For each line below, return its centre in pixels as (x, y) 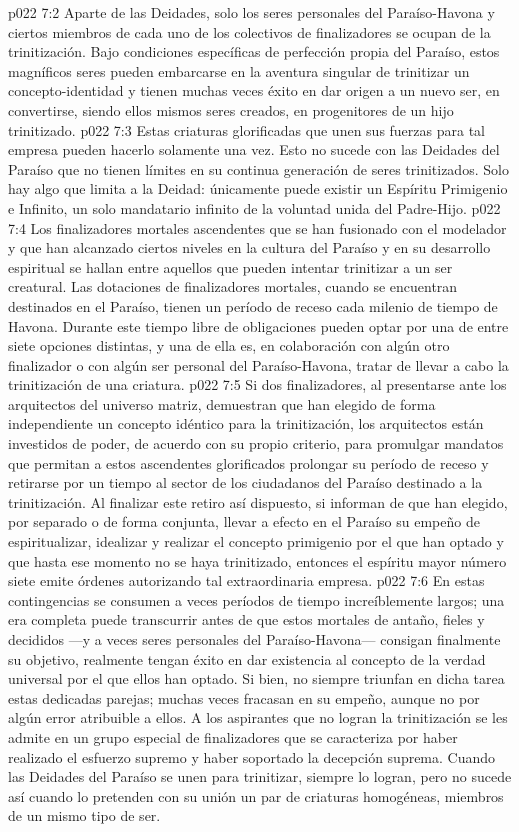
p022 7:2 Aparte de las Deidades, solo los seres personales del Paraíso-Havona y (251, 12)
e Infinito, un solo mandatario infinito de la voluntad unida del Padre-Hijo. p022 (254, 207)
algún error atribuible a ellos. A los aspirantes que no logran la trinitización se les (258, 717)
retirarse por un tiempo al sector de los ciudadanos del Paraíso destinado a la (245, 482)
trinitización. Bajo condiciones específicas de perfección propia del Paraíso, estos (254, 51)
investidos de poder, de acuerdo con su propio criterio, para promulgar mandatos (256, 443)
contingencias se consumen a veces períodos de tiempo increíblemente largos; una (256, 599)
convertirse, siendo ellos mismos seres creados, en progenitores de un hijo (231, 109)
